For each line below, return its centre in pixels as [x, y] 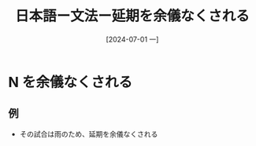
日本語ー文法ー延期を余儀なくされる [132, 16]
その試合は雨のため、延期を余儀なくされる [89, 133]
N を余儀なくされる [70, 82]
